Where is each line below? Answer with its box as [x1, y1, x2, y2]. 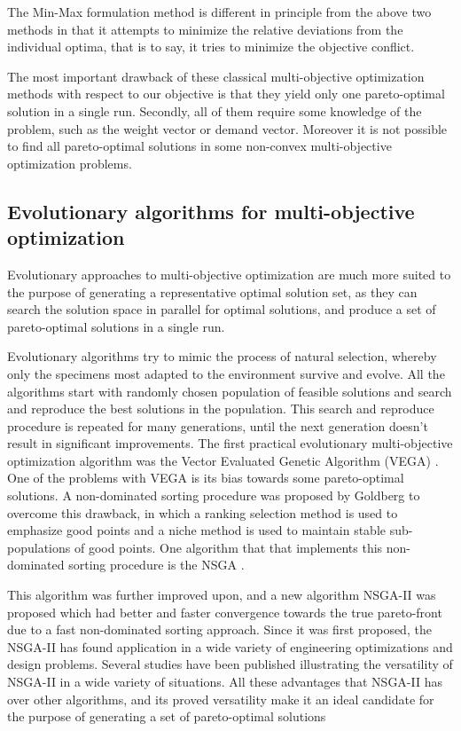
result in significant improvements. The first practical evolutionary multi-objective [7, 434, 453, 452]
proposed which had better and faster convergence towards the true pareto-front [7, 602, 442, 621]
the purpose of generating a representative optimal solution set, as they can [7, 282, 418, 301]
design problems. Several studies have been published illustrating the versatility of [7, 655, 453, 673]
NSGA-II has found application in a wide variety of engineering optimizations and [7, 637, 453, 656]
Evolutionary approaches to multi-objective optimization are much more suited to [7, 264, 451, 283]
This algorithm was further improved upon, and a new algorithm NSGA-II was [7, 586, 436, 604]
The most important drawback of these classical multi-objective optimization [7, 67, 425, 85]
